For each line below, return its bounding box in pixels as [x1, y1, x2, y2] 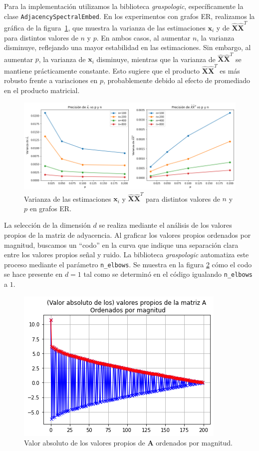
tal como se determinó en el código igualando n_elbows [83, 269, 253, 279]
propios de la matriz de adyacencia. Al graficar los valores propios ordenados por [4, 230, 251, 240]
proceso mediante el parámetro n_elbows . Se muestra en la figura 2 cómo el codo [4, 259, 252, 269]
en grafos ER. [29, 203, 72, 213]
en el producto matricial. [4, 85, 80, 95]
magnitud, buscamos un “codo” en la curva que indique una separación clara [4, 239, 239, 250]
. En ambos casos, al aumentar [96, 32, 191, 43]
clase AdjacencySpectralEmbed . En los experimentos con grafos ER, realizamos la [4, 11, 255, 21]
